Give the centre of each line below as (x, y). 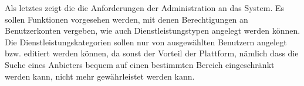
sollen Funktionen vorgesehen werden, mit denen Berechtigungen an (126, 19)
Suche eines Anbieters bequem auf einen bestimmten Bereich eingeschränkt (140, 64)
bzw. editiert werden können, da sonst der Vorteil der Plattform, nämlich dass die (152, 53)
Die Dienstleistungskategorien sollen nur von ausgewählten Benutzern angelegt (146, 42)
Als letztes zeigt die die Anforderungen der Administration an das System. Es (145, 8)
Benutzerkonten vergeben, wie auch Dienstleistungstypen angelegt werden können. (153, 31)
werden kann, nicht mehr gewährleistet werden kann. (100, 76)
